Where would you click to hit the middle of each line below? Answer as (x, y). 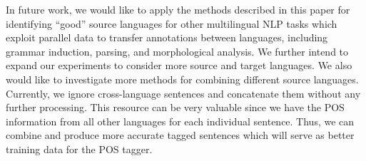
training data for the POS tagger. (79, 149)
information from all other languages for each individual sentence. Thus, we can (180, 121)
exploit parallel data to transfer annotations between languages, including (167, 37)
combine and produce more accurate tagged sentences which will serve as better (180, 135)
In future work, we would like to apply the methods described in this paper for (178, 9)
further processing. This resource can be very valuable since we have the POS (175, 107)
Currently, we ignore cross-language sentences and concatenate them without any (183, 93)
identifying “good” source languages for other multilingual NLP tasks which (172, 23)
